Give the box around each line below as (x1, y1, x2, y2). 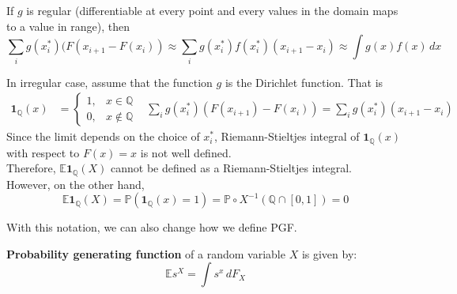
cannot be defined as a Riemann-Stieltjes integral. (111, 160, 352, 176)
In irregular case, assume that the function (6, 73, 213, 90)
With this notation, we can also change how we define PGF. (6, 219, 297, 236)
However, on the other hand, (6, 175, 145, 192)
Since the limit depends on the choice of (6, 128, 200, 145)
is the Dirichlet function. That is (225, 73, 383, 90)
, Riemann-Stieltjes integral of (214, 128, 360, 145)
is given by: (301, 245, 357, 262)
